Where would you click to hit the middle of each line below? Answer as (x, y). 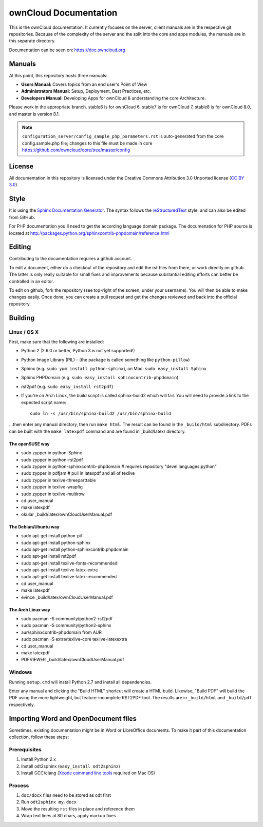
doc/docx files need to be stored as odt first (66, 795)
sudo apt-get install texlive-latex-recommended (69, 577)
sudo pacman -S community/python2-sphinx (66, 625)
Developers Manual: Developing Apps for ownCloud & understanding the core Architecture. (113, 98)
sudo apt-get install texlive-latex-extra (59, 570)
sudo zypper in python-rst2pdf (52, 460)
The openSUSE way (29, 444)
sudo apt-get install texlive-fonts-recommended (69, 563)
